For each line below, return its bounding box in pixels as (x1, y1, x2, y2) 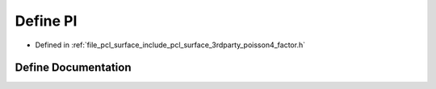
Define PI (15, 12, 78, 30)
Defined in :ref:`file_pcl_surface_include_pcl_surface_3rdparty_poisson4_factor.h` (35, 40, 306, 50)
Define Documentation (15, 61, 132, 75)
